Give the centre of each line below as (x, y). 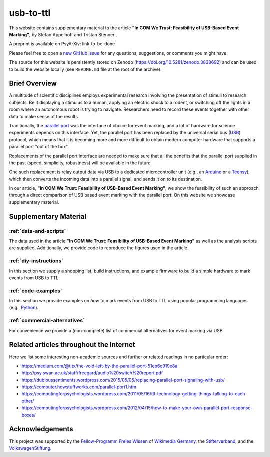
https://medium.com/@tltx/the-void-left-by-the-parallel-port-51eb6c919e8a (100, 366)
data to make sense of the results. (44, 116)
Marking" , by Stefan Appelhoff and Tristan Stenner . (63, 34)
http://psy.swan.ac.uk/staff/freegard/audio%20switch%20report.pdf (92, 373)
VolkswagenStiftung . (30, 448)
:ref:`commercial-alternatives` (47, 321)
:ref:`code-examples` (36, 291)
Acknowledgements (41, 429)
